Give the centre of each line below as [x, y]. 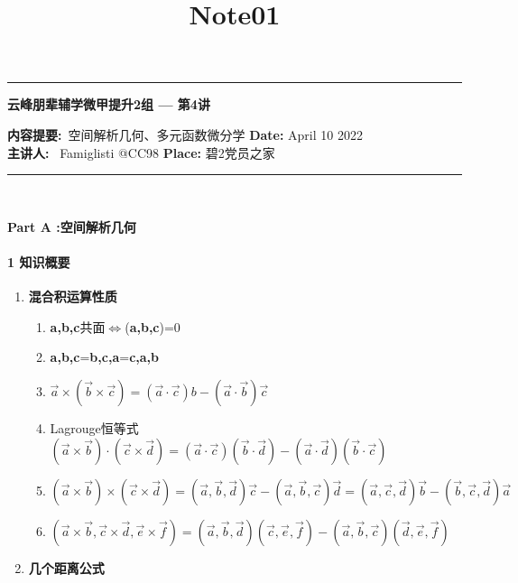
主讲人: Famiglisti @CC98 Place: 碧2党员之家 [141, 152]
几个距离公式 [66, 567]
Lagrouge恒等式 [94, 427]
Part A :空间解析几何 [72, 226]
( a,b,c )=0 [153, 326]
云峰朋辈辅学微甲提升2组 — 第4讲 [109, 104]
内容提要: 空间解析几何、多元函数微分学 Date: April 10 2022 [185, 134]
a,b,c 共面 [78, 326]
